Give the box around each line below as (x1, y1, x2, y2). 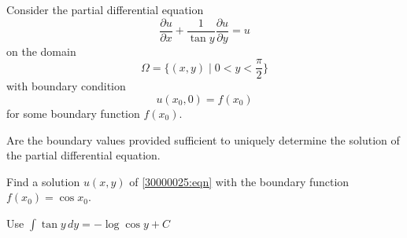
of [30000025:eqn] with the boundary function (129, 173, 350, 189)
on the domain (6, 42, 76, 59)
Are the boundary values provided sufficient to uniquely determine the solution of (6, 131, 400, 148)
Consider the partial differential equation (6, 2, 204, 17)
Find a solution (6, 173, 80, 189)
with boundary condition (6, 78, 126, 94)
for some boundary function (6, 104, 140, 121)
